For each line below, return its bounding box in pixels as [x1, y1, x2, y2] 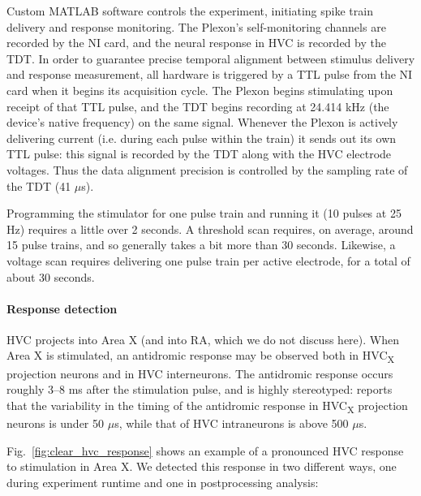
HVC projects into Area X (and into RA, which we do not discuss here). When [6, 330, 399, 347]
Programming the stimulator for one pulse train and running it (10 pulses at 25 [6, 205, 402, 222]
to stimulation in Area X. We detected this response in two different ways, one [6, 458, 397, 475]
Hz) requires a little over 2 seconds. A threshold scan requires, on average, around [6, 220, 414, 237]
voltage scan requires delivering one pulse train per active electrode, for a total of [6, 252, 410, 269]
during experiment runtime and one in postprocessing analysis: [6, 473, 319, 490]
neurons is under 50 [6, 414, 105, 431]
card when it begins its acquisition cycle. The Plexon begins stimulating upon [6, 81, 393, 98]
